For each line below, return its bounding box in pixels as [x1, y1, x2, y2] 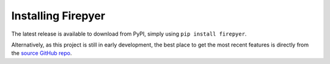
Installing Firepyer [11, 9, 106, 22]
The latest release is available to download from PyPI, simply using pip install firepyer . [11, 30, 247, 37]
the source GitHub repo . [11, 50, 72, 57]
